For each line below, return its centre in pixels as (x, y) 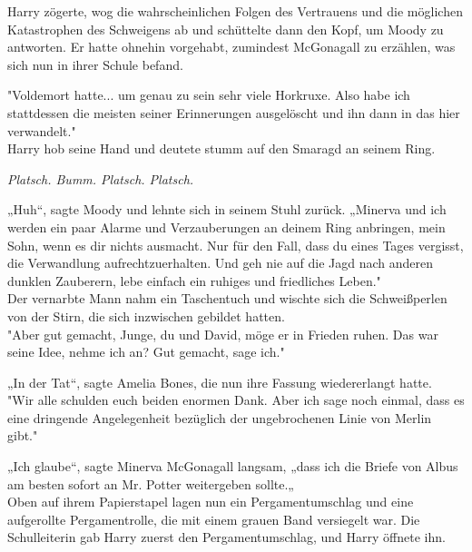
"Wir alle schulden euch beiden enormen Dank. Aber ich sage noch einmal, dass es (236, 400)
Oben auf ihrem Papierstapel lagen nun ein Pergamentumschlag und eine (211, 502)
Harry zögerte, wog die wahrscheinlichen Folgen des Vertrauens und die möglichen (235, 11)
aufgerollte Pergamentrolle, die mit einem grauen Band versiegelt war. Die (214, 519)
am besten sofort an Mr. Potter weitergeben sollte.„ (151, 483)
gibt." (23, 435)
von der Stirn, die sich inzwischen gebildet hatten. (146, 315)
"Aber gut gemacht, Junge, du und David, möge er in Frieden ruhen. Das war (223, 334)
